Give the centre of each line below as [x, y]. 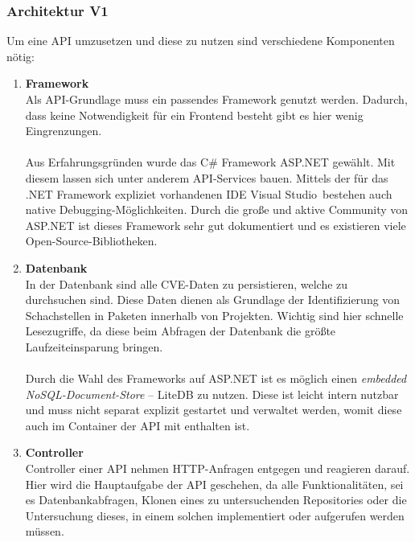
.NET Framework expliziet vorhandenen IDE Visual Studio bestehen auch [209, 193]
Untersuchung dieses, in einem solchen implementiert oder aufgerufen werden [215, 515]
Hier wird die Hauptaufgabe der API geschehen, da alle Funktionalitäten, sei [214, 484]
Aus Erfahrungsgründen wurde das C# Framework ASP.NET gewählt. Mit [210, 162]
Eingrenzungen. [64, 131]
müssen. [45, 531]
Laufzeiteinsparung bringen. [94, 346]
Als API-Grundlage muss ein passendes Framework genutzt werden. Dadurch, [216, 99]
